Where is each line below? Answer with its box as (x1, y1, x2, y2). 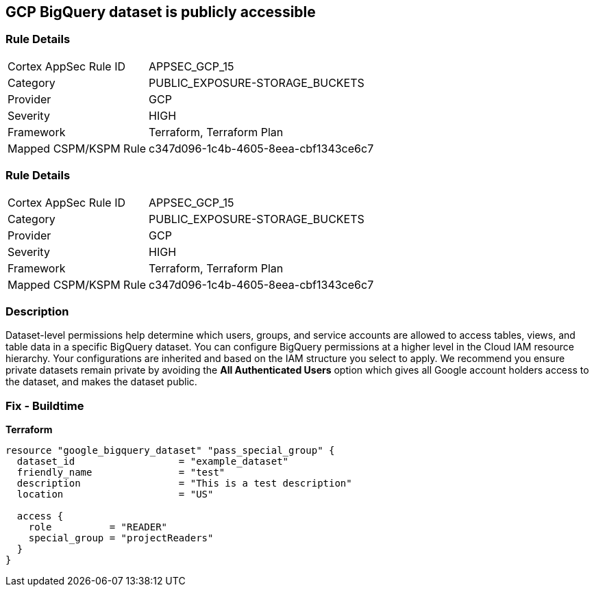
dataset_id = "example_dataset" (16, 456, 289, 467)
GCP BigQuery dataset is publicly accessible (5, 3, 316, 21)
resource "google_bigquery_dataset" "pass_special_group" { (5, 445, 335, 456)
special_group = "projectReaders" (28, 532, 214, 544)
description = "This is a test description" (16, 478, 352, 489)
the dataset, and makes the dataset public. (5, 376, 197, 388)
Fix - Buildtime (5, 398, 84, 413)
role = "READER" (28, 522, 168, 533)
